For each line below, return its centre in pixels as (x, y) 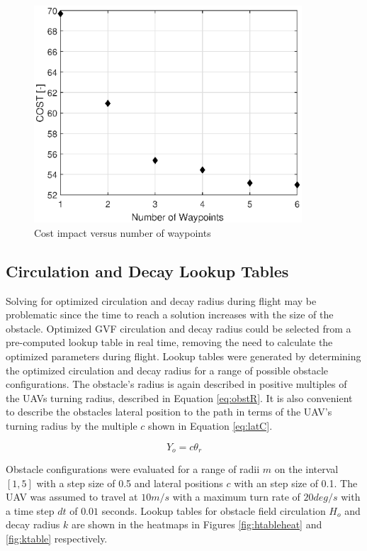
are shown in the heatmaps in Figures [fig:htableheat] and (197, 524)
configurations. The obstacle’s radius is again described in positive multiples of (176, 384)
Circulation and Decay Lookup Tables (147, 271)
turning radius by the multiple (72, 425)
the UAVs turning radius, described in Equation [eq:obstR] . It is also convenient (179, 397)
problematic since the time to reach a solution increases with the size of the (170, 315)
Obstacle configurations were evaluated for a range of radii (133, 469)
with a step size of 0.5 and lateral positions (130, 483)
